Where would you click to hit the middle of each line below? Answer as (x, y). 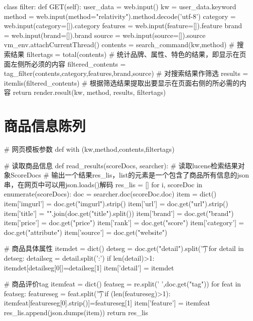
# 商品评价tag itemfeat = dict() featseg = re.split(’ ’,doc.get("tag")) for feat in (123, 284)
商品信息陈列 (45, 126)
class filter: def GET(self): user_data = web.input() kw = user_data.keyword (120, 6)
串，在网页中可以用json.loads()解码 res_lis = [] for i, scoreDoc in (103, 184)
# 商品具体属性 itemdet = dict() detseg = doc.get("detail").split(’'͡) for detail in (124, 248)
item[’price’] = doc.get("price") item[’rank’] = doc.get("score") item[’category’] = (124, 223)
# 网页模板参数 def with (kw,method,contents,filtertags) (89, 149)
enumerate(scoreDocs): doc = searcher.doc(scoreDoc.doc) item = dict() (110, 194)
